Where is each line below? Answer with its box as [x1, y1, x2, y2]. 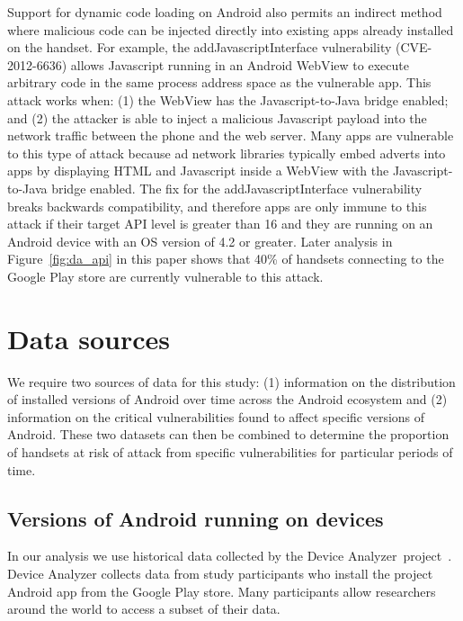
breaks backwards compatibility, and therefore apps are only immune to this [7, 196, 427, 215]
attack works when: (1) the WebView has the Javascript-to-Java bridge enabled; [7, 90, 449, 109]
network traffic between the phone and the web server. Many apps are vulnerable [7, 126, 454, 145]
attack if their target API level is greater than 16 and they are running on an [7, 214, 433, 233]
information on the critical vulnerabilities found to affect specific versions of [7, 407, 425, 426]
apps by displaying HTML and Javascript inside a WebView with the [7, 161, 389, 180]
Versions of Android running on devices [7, 504, 384, 532]
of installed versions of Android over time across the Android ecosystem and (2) [7, 390, 448, 409]
